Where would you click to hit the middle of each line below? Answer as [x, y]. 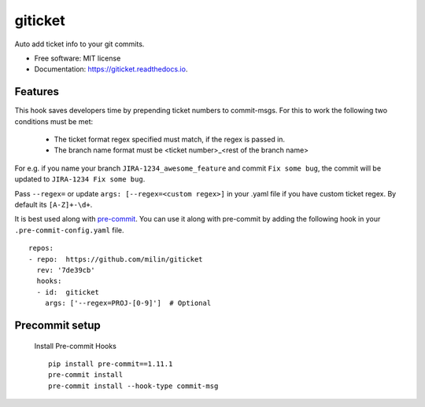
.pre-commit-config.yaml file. [69, 230]
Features [37, 92]
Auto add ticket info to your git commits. [79, 44]
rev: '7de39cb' [66, 270]
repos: [41, 248]
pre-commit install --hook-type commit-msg [133, 386]
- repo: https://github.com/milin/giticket [116, 259]
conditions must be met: [54, 121]
